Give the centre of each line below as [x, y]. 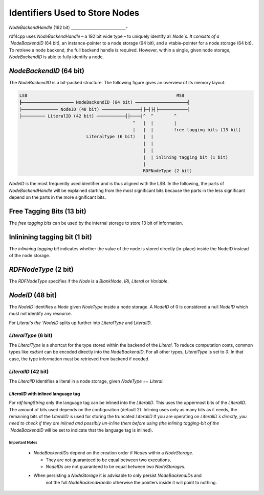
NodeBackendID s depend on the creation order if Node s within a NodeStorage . [113, 453]
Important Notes [23, 442]
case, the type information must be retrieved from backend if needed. [79, 359]
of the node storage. [30, 256]
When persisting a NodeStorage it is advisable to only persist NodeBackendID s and [118, 475]
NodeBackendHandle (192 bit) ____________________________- [68, 27]
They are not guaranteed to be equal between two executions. [108, 460]
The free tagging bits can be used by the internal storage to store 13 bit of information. [96, 223]
